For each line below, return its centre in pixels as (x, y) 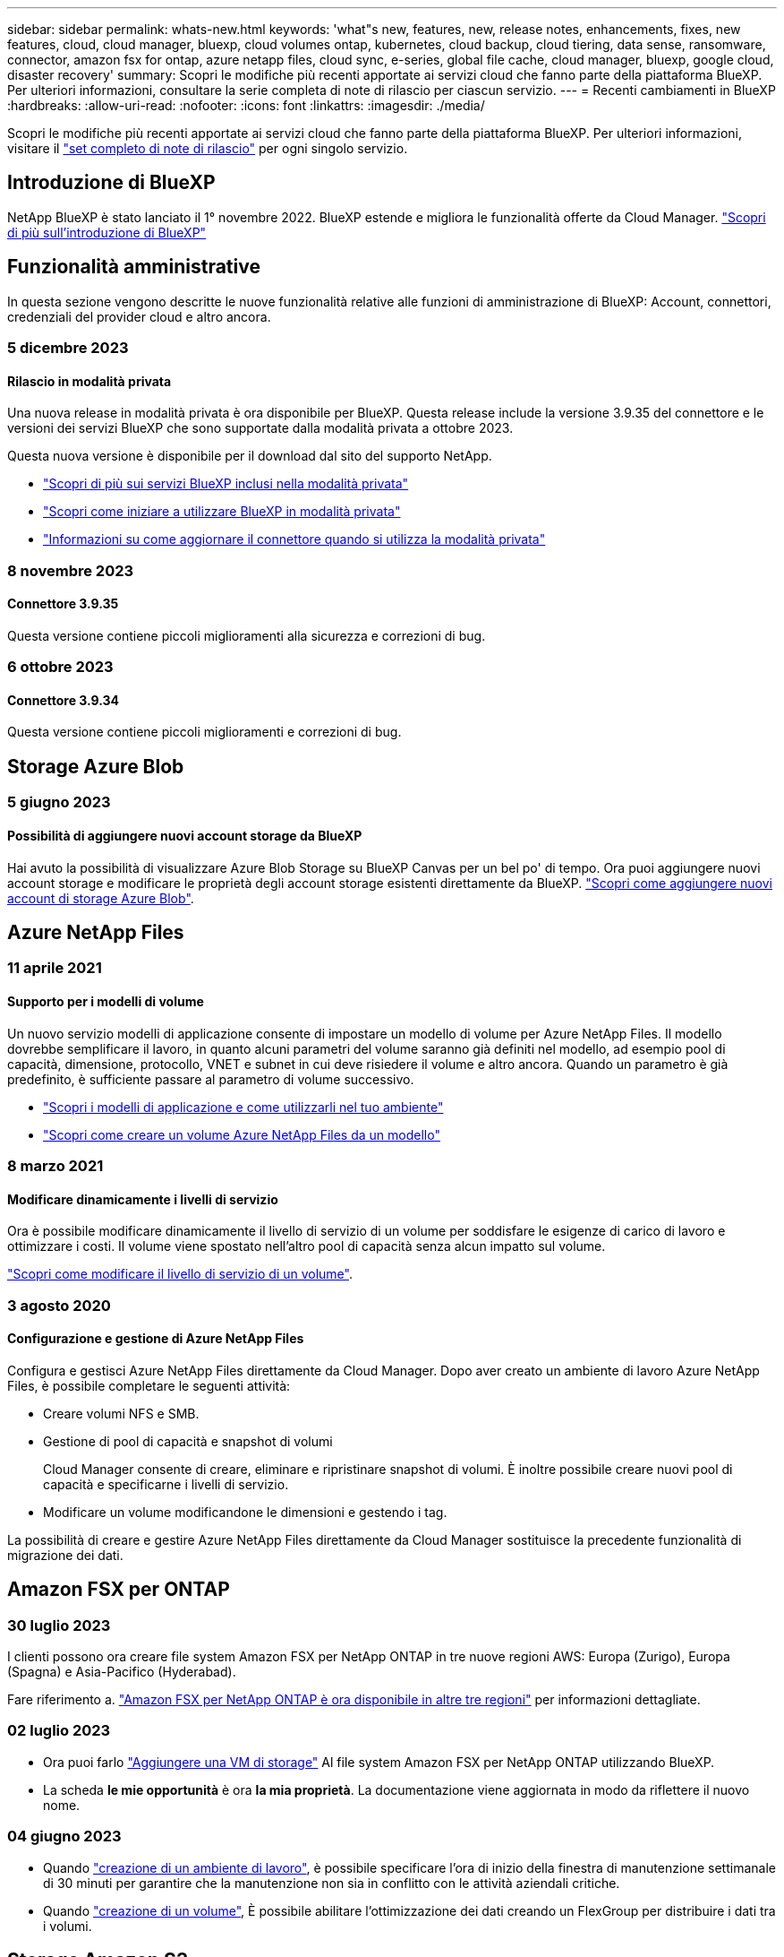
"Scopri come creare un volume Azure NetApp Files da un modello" (242, 1134)
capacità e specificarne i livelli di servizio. (166, 1484)
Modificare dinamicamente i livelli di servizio (143, 1199)
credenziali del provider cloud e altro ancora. (139, 316)
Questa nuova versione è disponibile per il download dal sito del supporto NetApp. (250, 456)
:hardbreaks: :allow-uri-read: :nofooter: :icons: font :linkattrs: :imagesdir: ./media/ (246, 105)
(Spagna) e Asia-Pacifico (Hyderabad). (122, 1672)
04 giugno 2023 (64, 1836)
